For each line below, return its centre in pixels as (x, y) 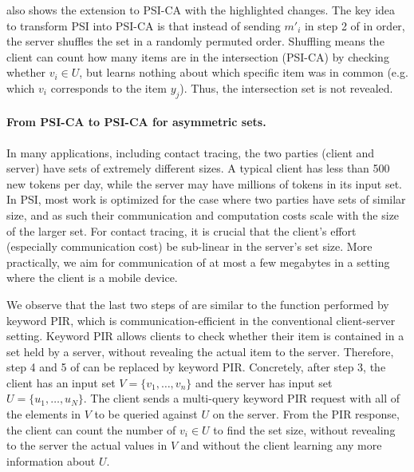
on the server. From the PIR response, (306, 414)
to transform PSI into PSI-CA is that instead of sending (144, 25)
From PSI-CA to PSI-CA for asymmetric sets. (136, 122)
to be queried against (146, 414)
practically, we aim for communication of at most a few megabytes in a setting (198, 262)
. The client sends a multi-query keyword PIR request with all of (241, 398)
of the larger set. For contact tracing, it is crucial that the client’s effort (181, 230)
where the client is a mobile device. (92, 278)
